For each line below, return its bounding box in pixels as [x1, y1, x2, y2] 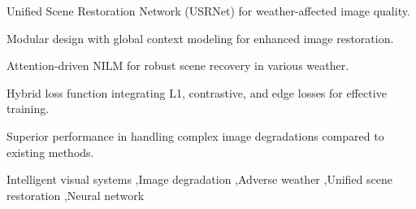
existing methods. [6, 143, 94, 160]
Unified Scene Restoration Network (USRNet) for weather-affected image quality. [6, 2, 410, 19]
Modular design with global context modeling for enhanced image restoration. [6, 29, 394, 46]
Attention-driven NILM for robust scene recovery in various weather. [6, 57, 349, 74]
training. [6, 100, 50, 117]
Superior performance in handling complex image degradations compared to [6, 127, 384, 144]
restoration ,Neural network [6, 186, 145, 203]
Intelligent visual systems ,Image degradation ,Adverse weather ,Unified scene [6, 171, 392, 188]
